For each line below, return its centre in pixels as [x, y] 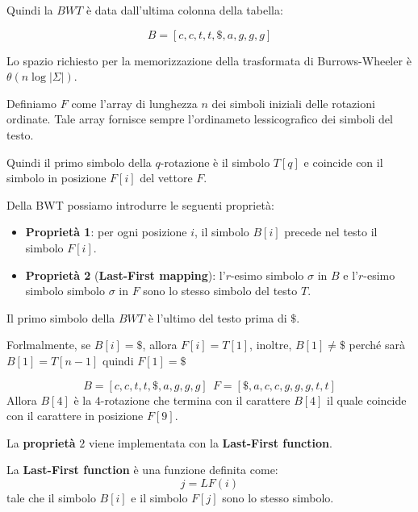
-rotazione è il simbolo [215, 162]
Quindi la [30, 10]
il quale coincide [367, 400]
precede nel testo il [331, 232]
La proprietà [41, 442]
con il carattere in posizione [75, 416]
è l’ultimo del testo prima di [217, 317]
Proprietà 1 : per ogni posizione [106, 232]
